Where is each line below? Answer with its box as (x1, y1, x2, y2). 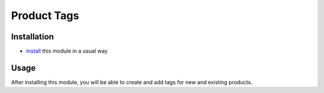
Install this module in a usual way (26, 48, 108, 55)
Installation (11, 32, 54, 42)
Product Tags (11, 9, 79, 22)
